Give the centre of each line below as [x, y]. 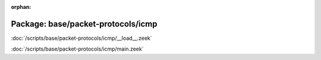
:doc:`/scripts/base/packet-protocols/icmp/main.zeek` [77, 49]
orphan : [21, 7]
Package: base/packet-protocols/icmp [84, 24]
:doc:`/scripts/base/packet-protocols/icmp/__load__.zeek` [82, 38]
